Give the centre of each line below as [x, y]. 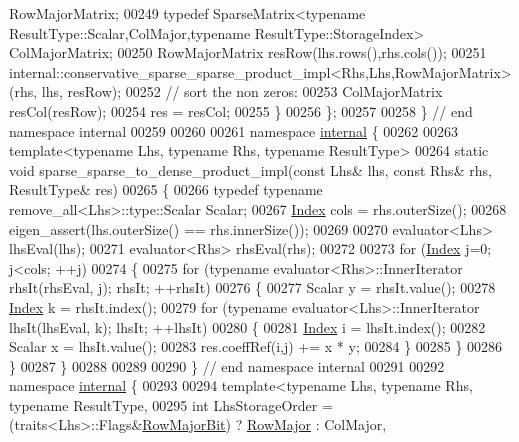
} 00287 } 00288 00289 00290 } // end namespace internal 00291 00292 [227, 365]
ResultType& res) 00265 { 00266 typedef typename [166, 189]
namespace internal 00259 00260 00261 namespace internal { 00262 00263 [234, 130]
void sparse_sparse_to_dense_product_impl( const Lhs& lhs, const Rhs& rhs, [250, 169]
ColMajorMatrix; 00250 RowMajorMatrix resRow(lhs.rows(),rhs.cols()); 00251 [248, 52]
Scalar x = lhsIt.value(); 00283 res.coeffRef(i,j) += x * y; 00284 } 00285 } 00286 [256, 346]
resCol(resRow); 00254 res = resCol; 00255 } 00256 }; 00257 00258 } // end [241, 110]
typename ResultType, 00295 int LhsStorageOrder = [171, 404]
